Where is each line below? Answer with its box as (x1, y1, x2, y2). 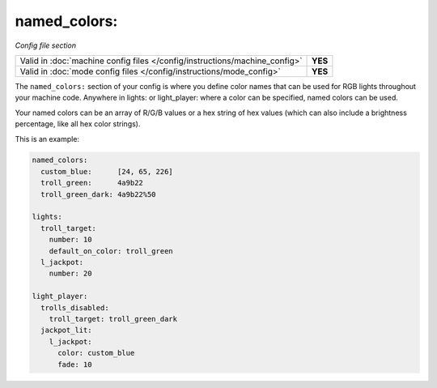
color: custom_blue (57, 348, 135, 358)
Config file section (15, 41, 77, 50)
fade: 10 (57, 360, 92, 369)
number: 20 (49, 269, 92, 279)
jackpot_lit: (40, 326, 92, 335)
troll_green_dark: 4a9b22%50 (40, 190, 157, 198)
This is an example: (15, 134, 80, 143)
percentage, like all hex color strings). (15, 119, 141, 129)
